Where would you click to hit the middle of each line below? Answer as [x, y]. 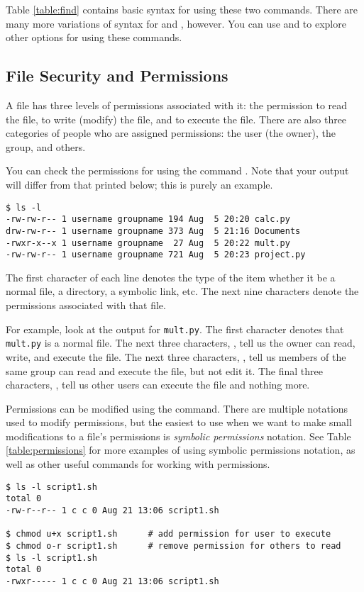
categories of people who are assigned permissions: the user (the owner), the [171, 133]
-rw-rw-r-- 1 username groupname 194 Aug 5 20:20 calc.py [148, 219]
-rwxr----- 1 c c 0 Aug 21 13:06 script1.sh [112, 581]
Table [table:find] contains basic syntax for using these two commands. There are [182, 9]
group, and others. [46, 146]
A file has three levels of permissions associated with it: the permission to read [177, 105]
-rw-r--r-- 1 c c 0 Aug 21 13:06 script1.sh [112, 510]
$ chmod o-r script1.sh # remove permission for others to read [173, 546]
